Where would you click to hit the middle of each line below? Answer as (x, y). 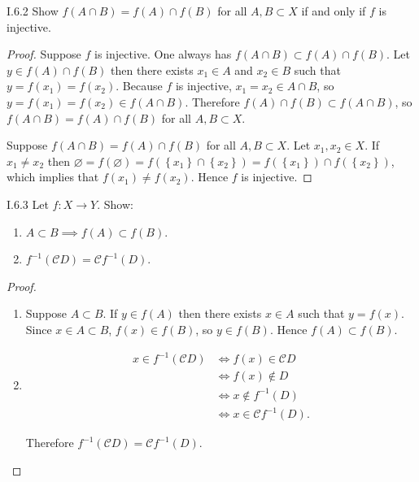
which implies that (53, 177)
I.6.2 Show (33, 11)
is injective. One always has (163, 54)
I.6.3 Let (28, 204)
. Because (139, 86)
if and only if (334, 11)
